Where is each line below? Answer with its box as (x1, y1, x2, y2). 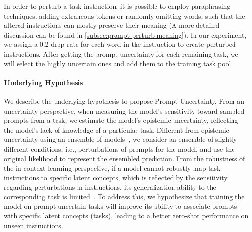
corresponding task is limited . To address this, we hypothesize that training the (4, 191, 245, 201)
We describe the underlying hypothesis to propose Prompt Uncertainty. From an (4, 96, 244, 106)
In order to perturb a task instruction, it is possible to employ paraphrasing (4, 1, 231, 11)
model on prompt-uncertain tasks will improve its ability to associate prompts (4, 201, 237, 211)
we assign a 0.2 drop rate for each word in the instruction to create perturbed (4, 39, 236, 49)
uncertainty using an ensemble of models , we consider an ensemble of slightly (4, 134, 237, 144)
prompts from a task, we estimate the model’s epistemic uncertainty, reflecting (4, 115, 238, 125)
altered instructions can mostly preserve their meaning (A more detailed (4, 20, 220, 30)
